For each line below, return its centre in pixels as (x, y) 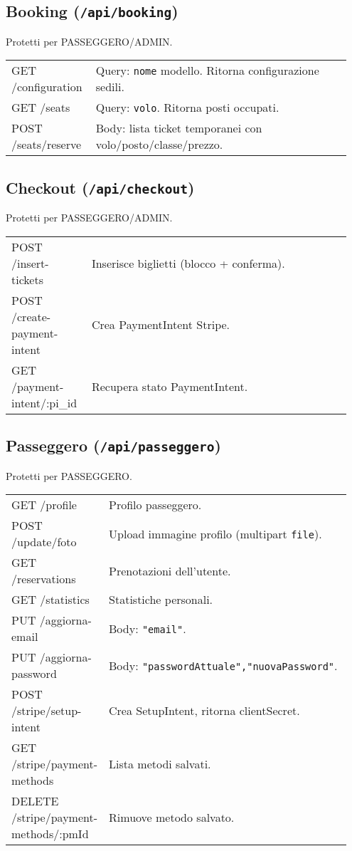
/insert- (30, 263)
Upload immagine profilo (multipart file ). (215, 533)
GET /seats (41, 108)
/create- (31, 316)
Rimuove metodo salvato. (172, 818)
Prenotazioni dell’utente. (170, 570)
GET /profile (44, 505)
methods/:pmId (50, 834)
